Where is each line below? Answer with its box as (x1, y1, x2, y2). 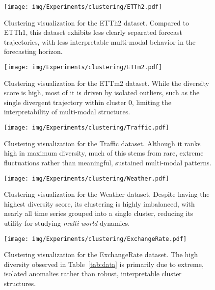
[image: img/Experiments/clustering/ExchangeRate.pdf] (4, 235, 187, 242)
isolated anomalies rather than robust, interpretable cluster (4, 268, 182, 279)
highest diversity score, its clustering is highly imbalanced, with (4, 198, 195, 209)
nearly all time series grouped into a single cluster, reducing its (4, 208, 193, 218)
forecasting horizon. (4, 46, 63, 56)
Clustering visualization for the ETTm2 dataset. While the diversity (4, 78, 209, 88)
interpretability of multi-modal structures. (4, 106, 131, 117)
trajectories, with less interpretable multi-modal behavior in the (4, 36, 196, 47)
